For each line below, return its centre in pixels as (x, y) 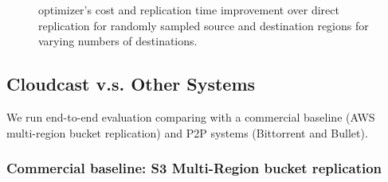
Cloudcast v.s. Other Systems (131, 84)
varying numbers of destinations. (118, 41)
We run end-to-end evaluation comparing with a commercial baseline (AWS (191, 116)
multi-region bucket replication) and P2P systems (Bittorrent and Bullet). (187, 132)
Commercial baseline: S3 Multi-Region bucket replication (194, 168)
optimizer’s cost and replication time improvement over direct (189, 10)
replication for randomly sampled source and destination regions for (204, 25)
